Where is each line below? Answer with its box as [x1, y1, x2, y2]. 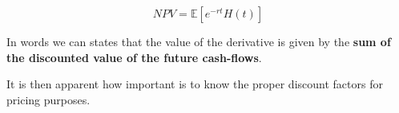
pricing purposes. [6, 91, 91, 107]
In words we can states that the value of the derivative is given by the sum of [6, 33, 391, 49]
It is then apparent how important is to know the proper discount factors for [6, 76, 383, 92]
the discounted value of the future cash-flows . [6, 49, 262, 65]
